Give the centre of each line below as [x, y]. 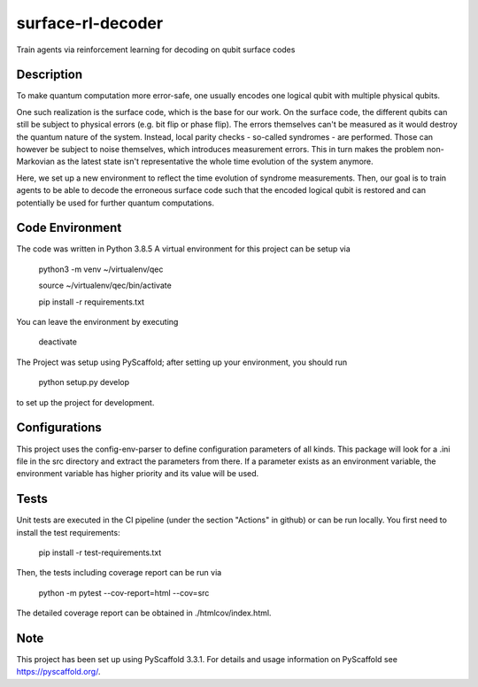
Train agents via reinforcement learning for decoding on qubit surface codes [156, 50]
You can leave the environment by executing [97, 322]
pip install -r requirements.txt [92, 302]
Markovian [35, 162]
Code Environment [69, 228]
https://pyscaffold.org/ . [58, 672]
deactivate [58, 342]
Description [50, 75]
